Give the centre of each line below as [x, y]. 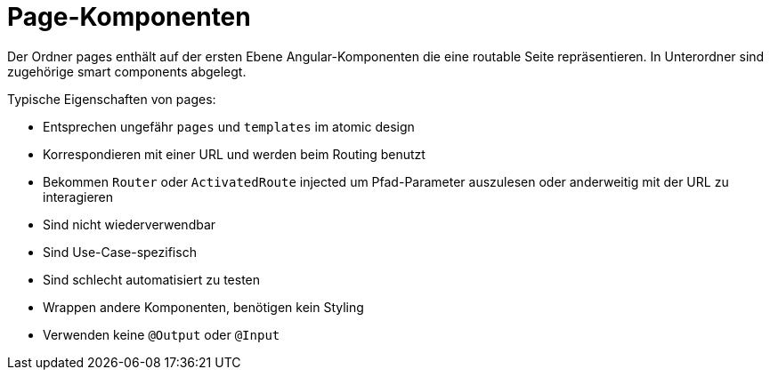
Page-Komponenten [129, 17]
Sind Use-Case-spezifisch [120, 252]
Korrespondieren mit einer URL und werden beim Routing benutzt [234, 154]
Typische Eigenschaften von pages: [112, 99]
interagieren [78, 197]
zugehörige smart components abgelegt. [127, 71]
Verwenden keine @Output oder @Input [162, 334]
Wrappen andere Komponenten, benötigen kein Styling [203, 307]
